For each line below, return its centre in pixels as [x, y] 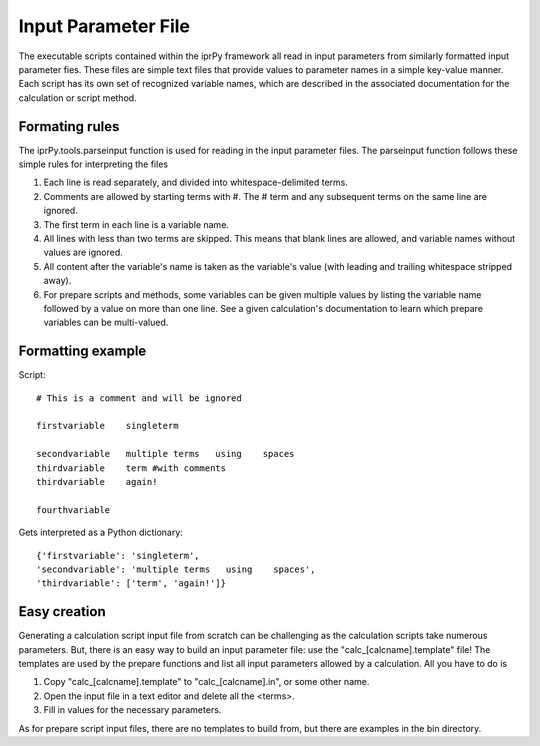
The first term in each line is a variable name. [136, 224]
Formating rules [69, 126]
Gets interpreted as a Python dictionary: [101, 532]
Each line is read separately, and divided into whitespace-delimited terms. [196, 182]
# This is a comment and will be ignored [139, 398]
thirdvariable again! [97, 481]
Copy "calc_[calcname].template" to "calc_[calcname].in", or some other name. [206, 682]
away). [57, 281]
